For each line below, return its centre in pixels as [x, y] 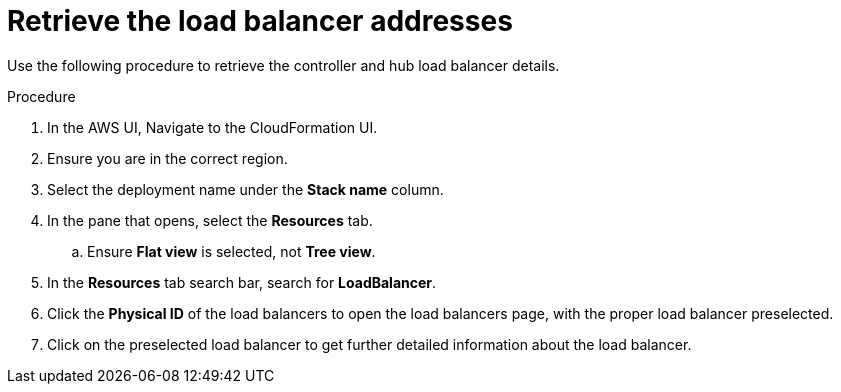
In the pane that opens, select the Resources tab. [210, 220]
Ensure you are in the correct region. [167, 158]
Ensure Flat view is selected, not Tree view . [231, 251]
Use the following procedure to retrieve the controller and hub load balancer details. [283, 65]
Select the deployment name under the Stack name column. [245, 189]
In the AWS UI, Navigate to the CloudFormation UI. [212, 127]
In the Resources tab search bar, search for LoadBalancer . [242, 282]
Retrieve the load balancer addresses [260, 21]
